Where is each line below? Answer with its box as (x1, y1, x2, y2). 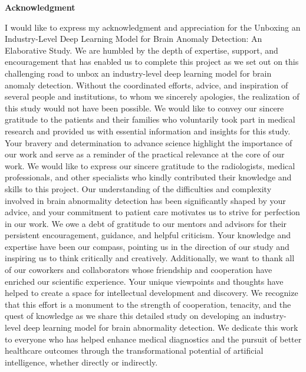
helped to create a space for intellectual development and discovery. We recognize (5, 287, 298, 299)
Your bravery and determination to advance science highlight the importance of (5, 136, 292, 149)
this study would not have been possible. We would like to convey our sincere (5, 101, 284, 114)
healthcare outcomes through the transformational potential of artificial (5, 344, 264, 357)
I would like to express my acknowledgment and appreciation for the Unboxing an (5, 21, 301, 33)
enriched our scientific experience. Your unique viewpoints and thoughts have (5, 275, 284, 287)
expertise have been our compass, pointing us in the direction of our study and (5, 240, 289, 252)
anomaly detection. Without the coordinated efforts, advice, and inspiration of (5, 78, 288, 91)
